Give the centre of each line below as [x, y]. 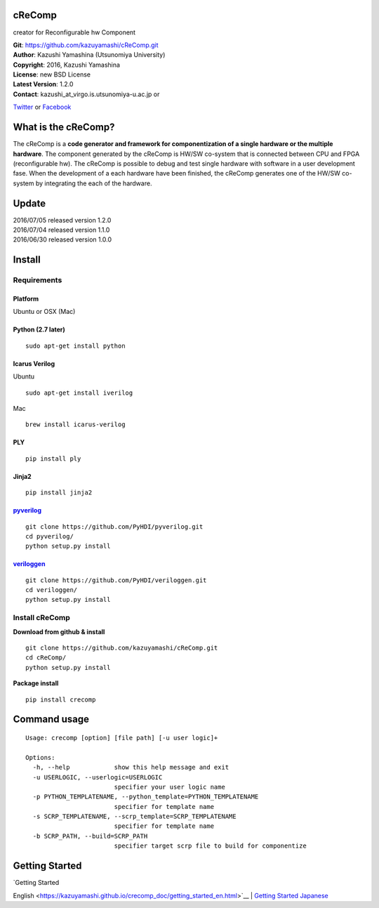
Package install [36, 683]
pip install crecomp [61, 699]
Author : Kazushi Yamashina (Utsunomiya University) [89, 55]
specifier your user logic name [170, 787]
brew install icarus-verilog [75, 425]
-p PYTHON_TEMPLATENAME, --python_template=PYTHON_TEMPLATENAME [146, 797]
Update [29, 203]
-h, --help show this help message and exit [131, 768]
